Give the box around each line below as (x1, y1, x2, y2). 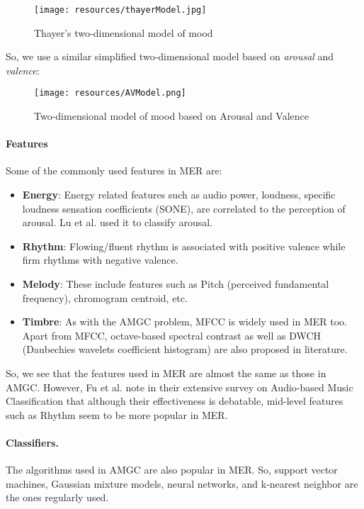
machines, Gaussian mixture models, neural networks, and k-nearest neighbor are (6, 476, 358, 491)
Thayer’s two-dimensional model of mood (34, 25, 213, 40)
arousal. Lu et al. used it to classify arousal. (22, 215, 213, 230)
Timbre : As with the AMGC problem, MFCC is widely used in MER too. (22, 314, 347, 329)
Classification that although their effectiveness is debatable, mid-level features (6, 393, 343, 408)
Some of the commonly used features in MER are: (6, 163, 222, 178)
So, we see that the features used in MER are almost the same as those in (6, 366, 326, 381)
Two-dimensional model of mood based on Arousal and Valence (34, 108, 309, 123)
